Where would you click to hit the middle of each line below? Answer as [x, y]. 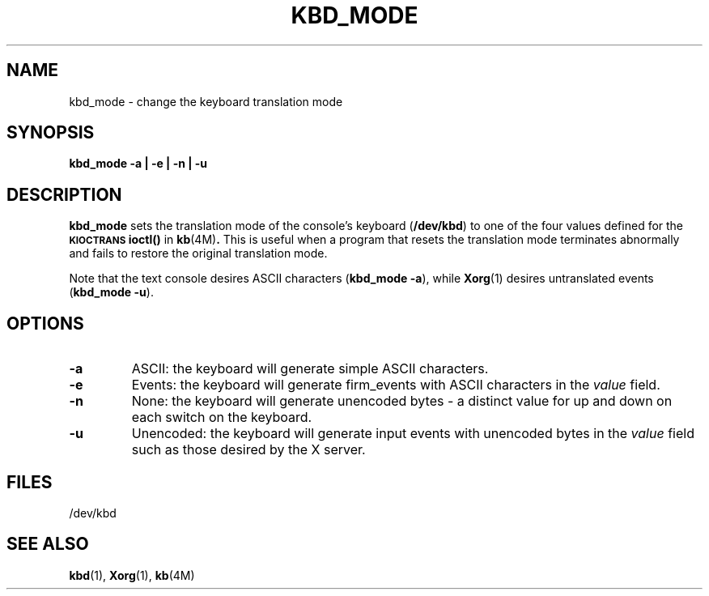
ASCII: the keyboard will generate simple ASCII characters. [310, 369]
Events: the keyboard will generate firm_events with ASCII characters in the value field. [396, 385]
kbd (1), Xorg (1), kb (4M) [132, 575]
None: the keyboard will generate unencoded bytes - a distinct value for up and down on [402, 401]
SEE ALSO [48, 544]
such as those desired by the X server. [248, 450]
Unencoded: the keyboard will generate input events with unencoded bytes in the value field [413, 434]
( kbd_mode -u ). [111, 292]
